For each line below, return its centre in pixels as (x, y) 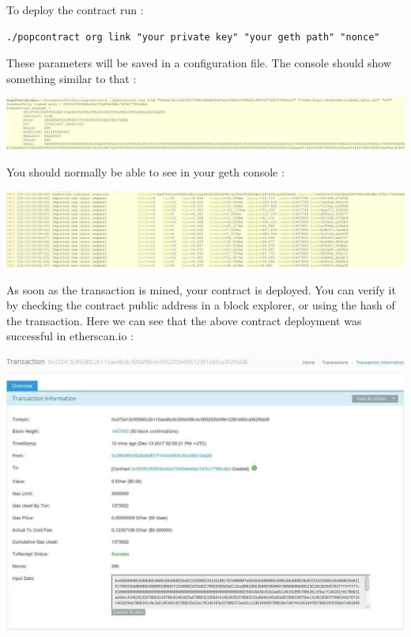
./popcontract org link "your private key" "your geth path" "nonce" (193, 37)
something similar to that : (72, 78)
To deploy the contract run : (75, 9)
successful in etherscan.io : (70, 336)
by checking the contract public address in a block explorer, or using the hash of (201, 305)
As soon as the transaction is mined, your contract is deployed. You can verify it (201, 289)
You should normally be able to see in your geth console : (145, 171)
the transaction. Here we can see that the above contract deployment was (184, 320)
